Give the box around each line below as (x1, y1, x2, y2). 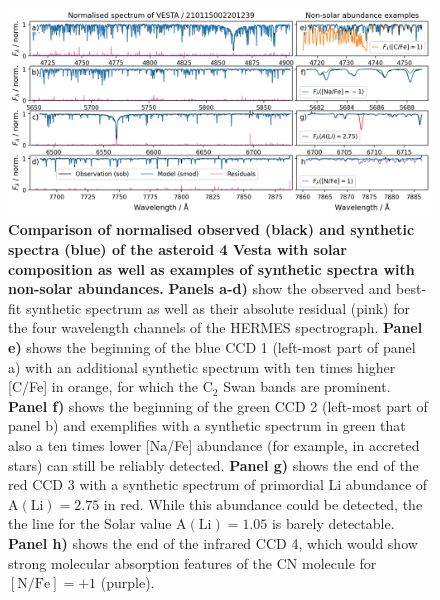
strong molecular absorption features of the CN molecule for (8, 552, 377, 573)
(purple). (100, 572, 155, 593)
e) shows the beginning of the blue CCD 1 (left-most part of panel (8, 337, 416, 358)
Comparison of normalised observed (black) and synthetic (8, 219, 415, 240)
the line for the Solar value (8, 513, 172, 534)
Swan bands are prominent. (223, 376, 391, 397)
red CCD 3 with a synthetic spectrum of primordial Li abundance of (8, 474, 428, 495)
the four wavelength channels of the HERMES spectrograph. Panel (8, 317, 423, 338)
